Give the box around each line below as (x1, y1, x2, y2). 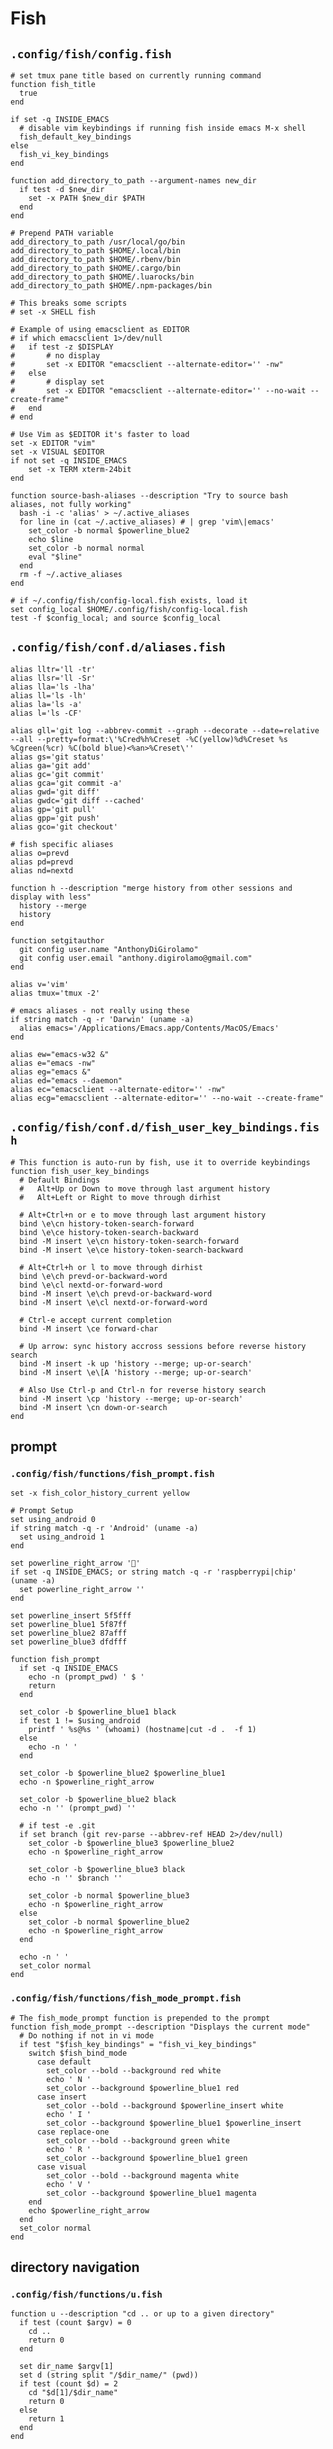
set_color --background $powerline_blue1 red (46, 2083, 240, 2093)
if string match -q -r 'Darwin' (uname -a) (10, 1014, 195, 1024)
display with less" (10, 892, 92, 902)
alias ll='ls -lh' (10, 690, 87, 701)
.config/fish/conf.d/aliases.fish (10, 640, 226, 655)
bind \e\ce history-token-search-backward (19, 1227, 199, 1237)
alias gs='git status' (10, 752, 105, 762)
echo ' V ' (46, 2179, 92, 2189)
